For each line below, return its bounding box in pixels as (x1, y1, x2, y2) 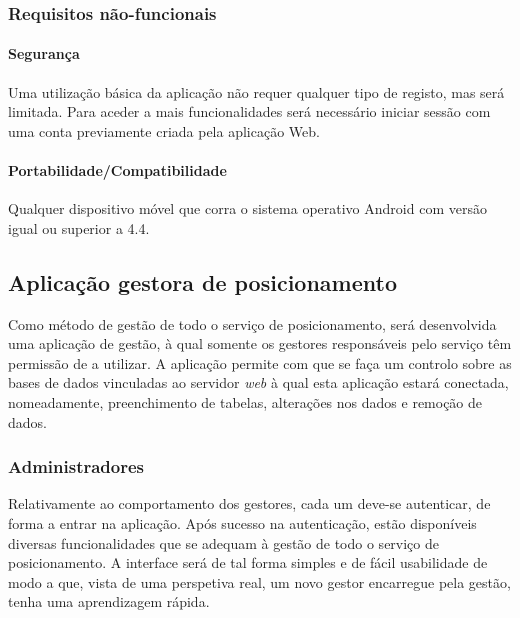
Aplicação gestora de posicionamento (8, 266, 397, 297)
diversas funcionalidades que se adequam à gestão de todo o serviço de (8, 532, 440, 553)
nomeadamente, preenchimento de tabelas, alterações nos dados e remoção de (8, 391, 483, 412)
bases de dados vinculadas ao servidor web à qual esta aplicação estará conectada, (8, 372, 509, 393)
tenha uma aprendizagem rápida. (8, 591, 210, 612)
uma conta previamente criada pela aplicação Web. (8, 120, 320, 141)
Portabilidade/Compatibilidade (8, 160, 227, 181)
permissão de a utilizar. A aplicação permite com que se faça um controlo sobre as (8, 352, 512, 373)
